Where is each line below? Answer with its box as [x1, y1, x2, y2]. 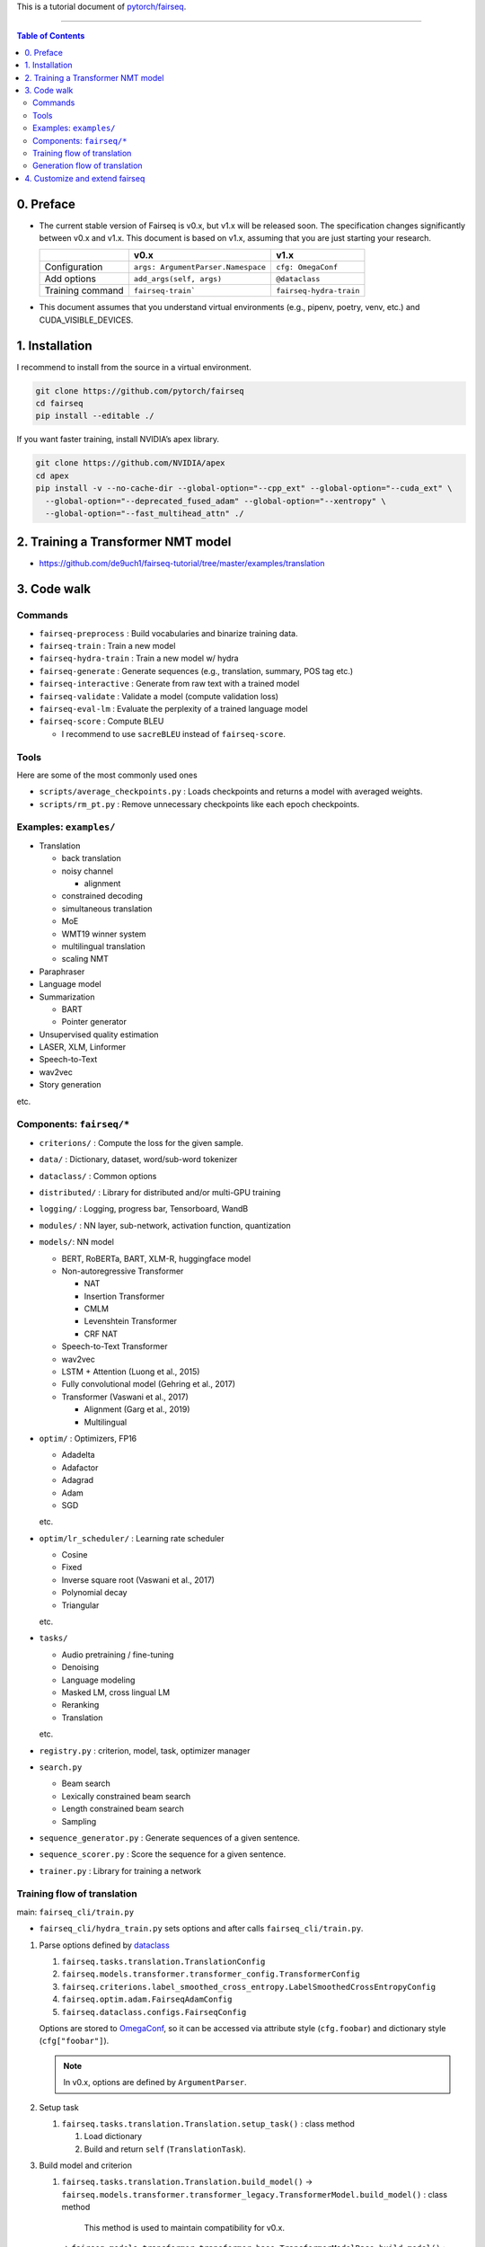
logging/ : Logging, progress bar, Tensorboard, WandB [39, 1203, 249, 1214]
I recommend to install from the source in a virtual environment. [16, 361, 251, 372]
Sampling [61, 1816, 97, 1826]
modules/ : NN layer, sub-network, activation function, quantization [39, 1220, 291, 1230]
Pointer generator [61, 1017, 128, 1027]
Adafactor [61, 1461, 99, 1473]
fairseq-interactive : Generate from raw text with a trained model [39, 679, 300, 689]
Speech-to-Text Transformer [61, 1341, 168, 1352]
